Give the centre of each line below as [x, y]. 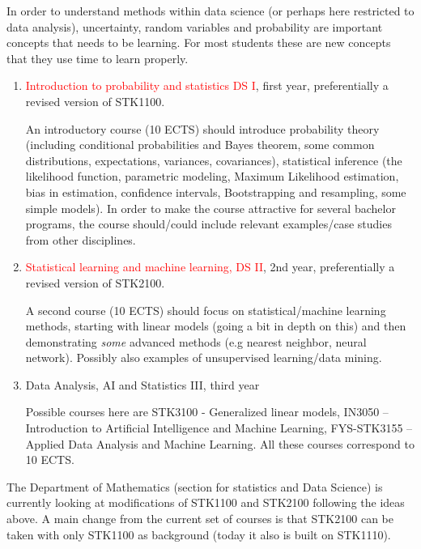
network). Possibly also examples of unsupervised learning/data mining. [204, 357]
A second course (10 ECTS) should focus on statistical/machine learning [206, 310]
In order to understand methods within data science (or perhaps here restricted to [210, 11]
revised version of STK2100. [95, 282]
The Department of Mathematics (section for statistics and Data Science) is [195, 486]
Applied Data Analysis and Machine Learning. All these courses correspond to [220, 443]
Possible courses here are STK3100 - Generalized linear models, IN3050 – [207, 412]
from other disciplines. [81, 239]
